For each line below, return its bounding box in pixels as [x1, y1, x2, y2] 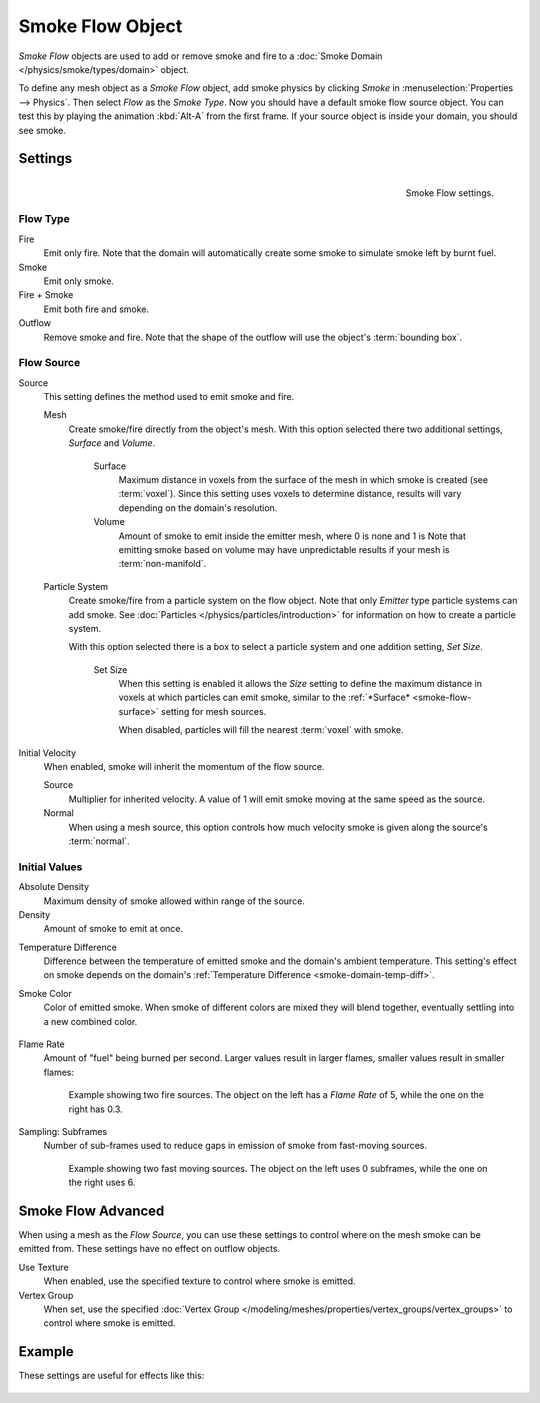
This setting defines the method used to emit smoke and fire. [43, 391, 295, 403]
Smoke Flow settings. [405, 187, 494, 199]
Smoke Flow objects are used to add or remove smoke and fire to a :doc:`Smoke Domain [18, 50, 383, 62]
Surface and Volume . [68, 437, 156, 449]
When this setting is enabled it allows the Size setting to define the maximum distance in [118, 678, 482, 690]
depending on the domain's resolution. [118, 501, 278, 514]
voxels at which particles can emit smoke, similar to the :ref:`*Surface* [118, 691, 410, 704]
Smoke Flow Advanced [18, 1202, 165, 1219]
